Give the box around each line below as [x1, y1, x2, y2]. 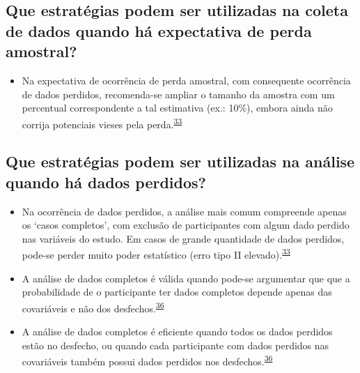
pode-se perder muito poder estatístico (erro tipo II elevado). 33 [22, 245, 290, 262]
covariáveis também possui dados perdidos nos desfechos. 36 [22, 352, 273, 368]
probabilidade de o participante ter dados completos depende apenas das [22, 284, 332, 299]
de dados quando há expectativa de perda [6, 20, 312, 41]
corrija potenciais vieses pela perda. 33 [22, 114, 182, 131]
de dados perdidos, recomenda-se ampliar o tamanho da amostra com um [22, 86, 335, 101]
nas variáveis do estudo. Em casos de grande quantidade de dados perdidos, [22, 231, 345, 245]
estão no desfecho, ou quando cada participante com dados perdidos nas [22, 337, 329, 352]
